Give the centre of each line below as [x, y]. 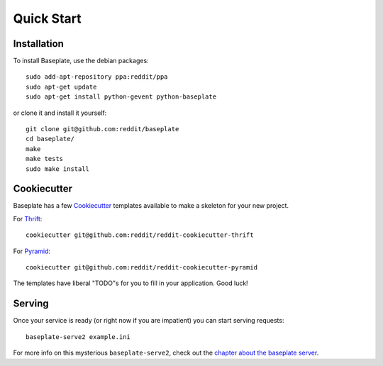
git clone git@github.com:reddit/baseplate [102, 129]
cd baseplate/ [50, 139]
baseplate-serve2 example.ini [78, 337]
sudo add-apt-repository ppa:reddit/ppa [97, 77]
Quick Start [47, 18]
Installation [38, 44]
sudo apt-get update [61, 87]
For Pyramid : [32, 251]
